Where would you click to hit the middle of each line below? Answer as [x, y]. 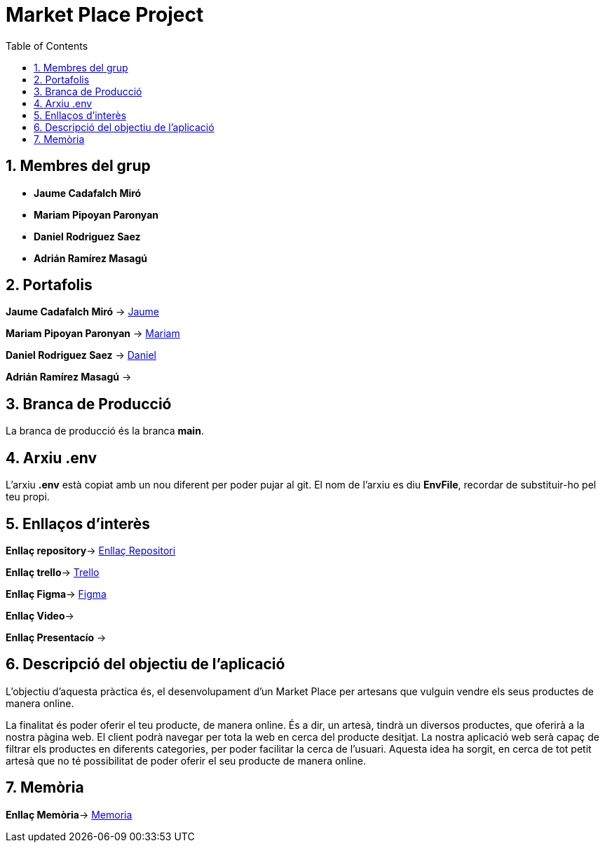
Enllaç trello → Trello [53, 572]
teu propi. [28, 497]
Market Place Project [105, 15]
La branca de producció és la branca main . [105, 431]
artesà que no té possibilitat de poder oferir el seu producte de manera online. [186, 760]
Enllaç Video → [40, 615]
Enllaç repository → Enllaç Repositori [91, 550]
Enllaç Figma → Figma [56, 594]
